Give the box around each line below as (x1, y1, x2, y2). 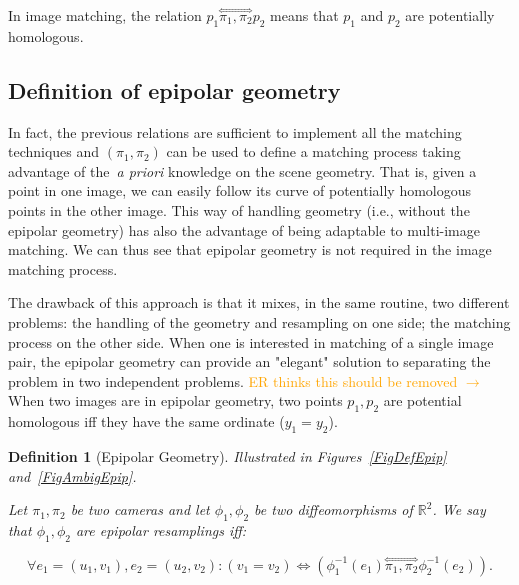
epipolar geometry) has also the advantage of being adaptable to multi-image (8, 219, 480, 240)
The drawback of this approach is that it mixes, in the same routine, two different (8, 292, 510, 313)
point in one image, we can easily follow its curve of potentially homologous (8, 180, 472, 201)
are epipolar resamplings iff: (75, 519, 247, 540)
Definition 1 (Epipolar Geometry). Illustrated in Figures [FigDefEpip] (8, 445, 447, 466)
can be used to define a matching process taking (166, 141, 461, 162)
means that (270, 5, 339, 25)
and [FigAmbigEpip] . (8, 465, 137, 486)
